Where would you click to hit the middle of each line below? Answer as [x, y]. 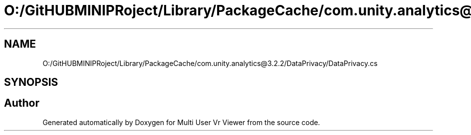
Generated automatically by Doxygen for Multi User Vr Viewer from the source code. [181, 122]
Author [22, 103]
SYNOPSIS [31, 82]
